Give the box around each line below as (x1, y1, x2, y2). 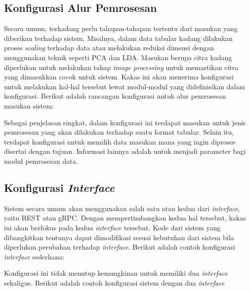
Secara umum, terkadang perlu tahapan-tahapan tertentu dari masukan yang (4, 23, 238, 34)
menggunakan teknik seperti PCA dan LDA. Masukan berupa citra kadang (4, 52, 232, 62)
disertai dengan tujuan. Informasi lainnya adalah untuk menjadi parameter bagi (4, 146, 246, 156)
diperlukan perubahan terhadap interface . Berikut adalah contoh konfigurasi (4, 242, 235, 252)
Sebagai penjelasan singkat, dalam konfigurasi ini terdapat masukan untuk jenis (4, 117, 246, 127)
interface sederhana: (4, 251, 65, 261)
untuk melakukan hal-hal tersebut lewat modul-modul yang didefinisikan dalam (4, 81, 245, 91)
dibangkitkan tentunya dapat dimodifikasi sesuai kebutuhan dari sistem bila (4, 232, 234, 242)
